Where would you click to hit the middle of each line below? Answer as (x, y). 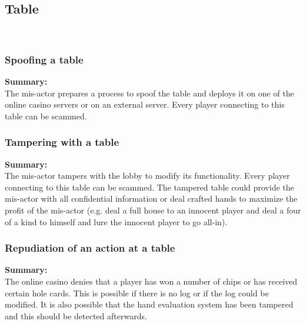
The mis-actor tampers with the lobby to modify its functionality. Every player (147, 176)
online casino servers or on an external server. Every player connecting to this (145, 104)
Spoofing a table (44, 59)
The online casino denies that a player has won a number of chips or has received (151, 281)
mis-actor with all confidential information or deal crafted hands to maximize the (151, 198)
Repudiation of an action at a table (90, 248)
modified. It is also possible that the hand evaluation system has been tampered (149, 304)
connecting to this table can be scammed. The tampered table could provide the (149, 187)
